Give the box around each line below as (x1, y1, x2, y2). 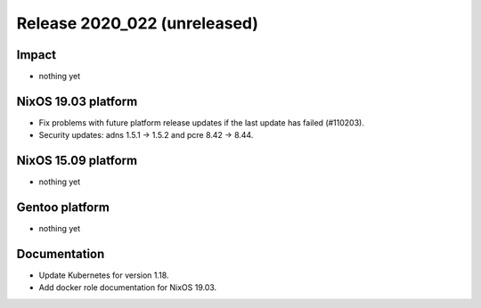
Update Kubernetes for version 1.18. (38, 270, 169, 280)
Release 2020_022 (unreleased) (16, 13, 258, 33)
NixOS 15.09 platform (16, 153, 138, 168)
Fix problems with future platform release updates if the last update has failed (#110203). (38, 117, 364, 128)
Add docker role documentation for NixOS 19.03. (38, 282, 217, 293)
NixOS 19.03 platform (16, 93, 138, 109)
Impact (16, 47, 57, 62)
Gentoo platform (16, 200, 110, 215)
